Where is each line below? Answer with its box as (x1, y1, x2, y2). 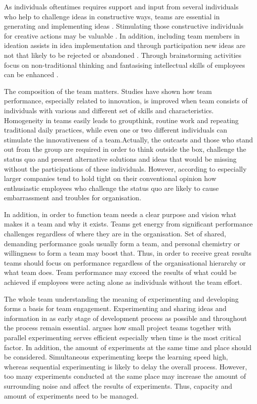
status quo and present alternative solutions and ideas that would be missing (4, 153, 237, 164)
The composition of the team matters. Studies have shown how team (4, 86, 212, 96)
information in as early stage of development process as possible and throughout (4, 313, 247, 323)
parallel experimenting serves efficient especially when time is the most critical (4, 332, 241, 342)
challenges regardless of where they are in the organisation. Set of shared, (4, 228, 226, 239)
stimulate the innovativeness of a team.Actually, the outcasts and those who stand (4, 134, 253, 144)
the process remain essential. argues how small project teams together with (4, 322, 231, 333)
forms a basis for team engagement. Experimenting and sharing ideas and (4, 303, 227, 314)
